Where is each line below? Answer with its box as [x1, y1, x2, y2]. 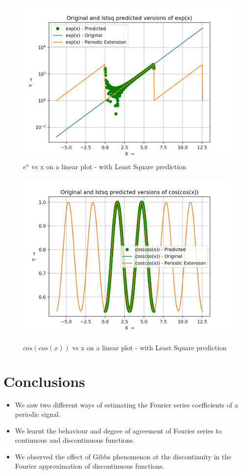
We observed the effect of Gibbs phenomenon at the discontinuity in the [15, 451, 232, 461]
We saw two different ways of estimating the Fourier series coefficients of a [15, 399, 238, 409]
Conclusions [3, 371, 85, 391]
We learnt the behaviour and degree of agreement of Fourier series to [15, 425, 222, 435]
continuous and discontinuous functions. [15, 435, 135, 445]
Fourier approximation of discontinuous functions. [15, 461, 165, 471]
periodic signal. [15, 409, 61, 419]
